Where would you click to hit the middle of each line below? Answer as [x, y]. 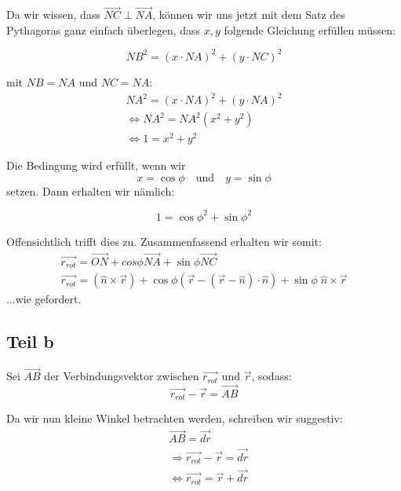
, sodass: [272, 376]
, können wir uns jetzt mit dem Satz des [249, 15]
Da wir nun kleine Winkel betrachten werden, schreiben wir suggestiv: [175, 418]
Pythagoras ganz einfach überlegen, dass [104, 29]
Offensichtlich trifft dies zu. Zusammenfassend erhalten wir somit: [164, 241]
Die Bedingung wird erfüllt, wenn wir [96, 165]
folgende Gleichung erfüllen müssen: [310, 29]
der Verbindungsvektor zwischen [122, 376]
